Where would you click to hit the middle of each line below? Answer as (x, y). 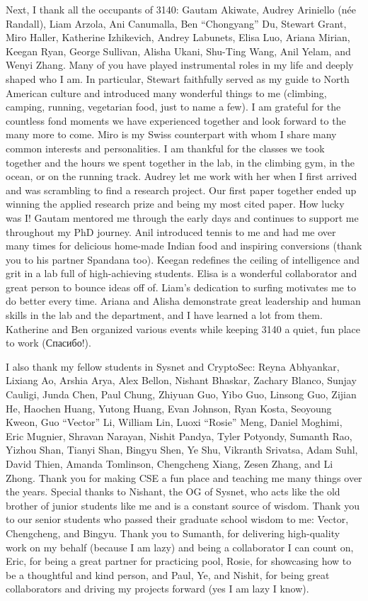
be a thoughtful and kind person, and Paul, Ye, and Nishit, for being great (168, 574)
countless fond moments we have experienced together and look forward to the (176, 120)
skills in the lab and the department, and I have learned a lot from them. (164, 315)
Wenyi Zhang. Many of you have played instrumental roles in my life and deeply (180, 65)
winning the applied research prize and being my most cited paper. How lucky (175, 204)
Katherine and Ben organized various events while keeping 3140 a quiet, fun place (183, 328)
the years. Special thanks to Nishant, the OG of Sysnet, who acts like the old (173, 492)
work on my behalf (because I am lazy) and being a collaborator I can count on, (180, 547)
